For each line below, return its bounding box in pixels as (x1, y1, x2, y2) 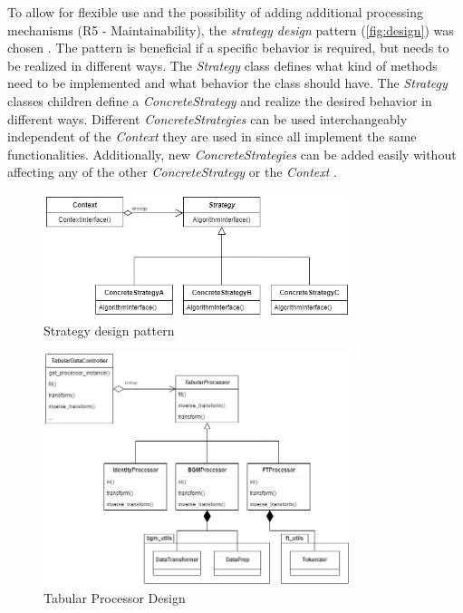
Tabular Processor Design (43, 589, 186, 608)
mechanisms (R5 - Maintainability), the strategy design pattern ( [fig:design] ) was (7, 20, 454, 39)
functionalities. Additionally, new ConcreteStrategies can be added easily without (7, 144, 457, 163)
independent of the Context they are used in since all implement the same (7, 127, 417, 146)
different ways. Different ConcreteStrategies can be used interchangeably (7, 109, 408, 128)
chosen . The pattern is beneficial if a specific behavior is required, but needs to (7, 38, 449, 57)
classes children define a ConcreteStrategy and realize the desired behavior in (7, 91, 432, 110)
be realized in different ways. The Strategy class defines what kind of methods (7, 55, 438, 74)
